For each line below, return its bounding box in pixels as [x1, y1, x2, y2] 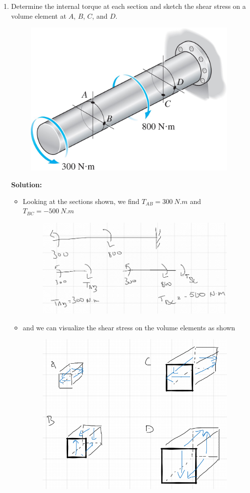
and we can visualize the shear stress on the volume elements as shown [23, 322, 235, 332]
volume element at [11, 10, 67, 21]
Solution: [11, 179, 42, 189]
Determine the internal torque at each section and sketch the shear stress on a [11, 1, 246, 11]
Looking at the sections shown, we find [23, 196, 140, 206]
